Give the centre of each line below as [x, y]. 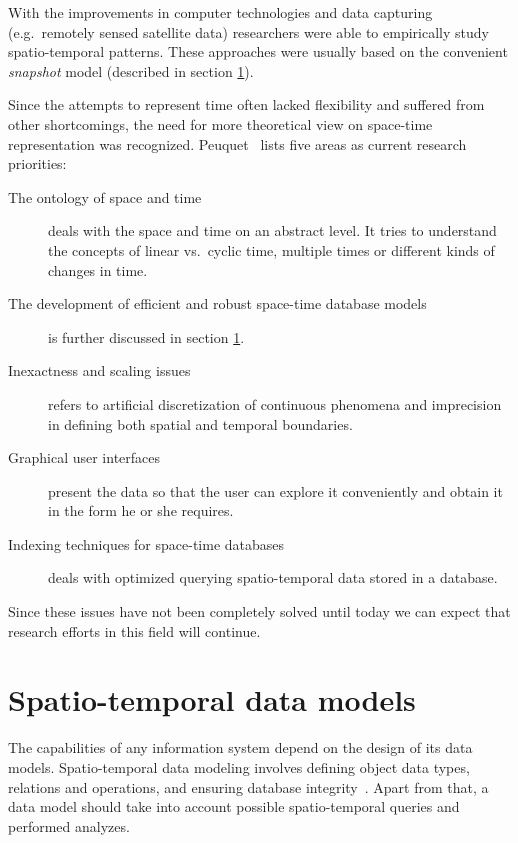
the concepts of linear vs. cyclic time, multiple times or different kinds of [271, 249]
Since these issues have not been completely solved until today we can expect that [259, 611]
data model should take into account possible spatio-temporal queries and [234, 806]
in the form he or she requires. [141, 510]
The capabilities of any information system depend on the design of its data [240, 747]
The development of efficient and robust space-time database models [217, 303]
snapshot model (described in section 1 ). [131, 70]
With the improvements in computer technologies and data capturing [220, 12]
